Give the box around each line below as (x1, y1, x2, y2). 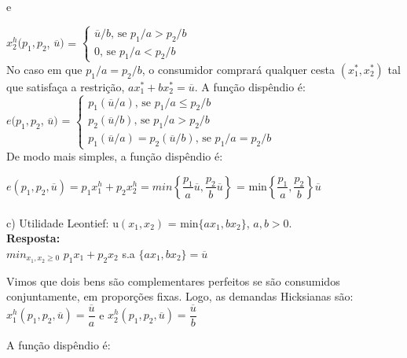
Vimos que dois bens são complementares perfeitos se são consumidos (6, 272, 340, 289)
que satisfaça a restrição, (6, 78, 125, 94)
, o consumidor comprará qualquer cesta (141, 61, 335, 77)
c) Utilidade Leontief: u (6, 214, 119, 231)
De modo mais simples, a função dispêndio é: (6, 148, 223, 164)
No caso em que (6, 61, 82, 77)
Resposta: (6, 230, 60, 246)
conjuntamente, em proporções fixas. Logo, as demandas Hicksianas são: (6, 288, 354, 304)
